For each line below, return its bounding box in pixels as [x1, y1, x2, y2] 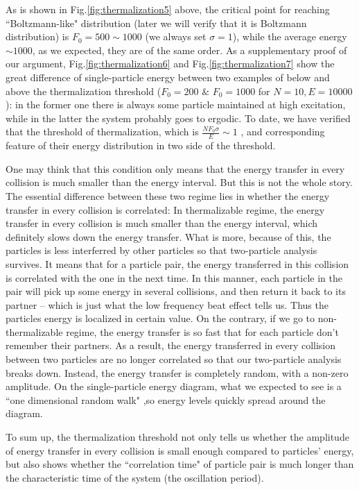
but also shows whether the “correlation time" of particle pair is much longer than [6, 457, 354, 471]
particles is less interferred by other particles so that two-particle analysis [6, 243, 317, 257]
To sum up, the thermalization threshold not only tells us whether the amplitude [6, 430, 349, 444]
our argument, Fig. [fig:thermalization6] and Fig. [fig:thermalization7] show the [6, 56, 335, 71]
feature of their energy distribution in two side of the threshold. [6, 138, 276, 153]
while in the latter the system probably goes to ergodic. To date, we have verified [6, 110, 351, 125]
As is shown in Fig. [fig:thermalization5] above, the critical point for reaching [6, 2, 330, 16]
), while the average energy [232, 29, 347, 44]
